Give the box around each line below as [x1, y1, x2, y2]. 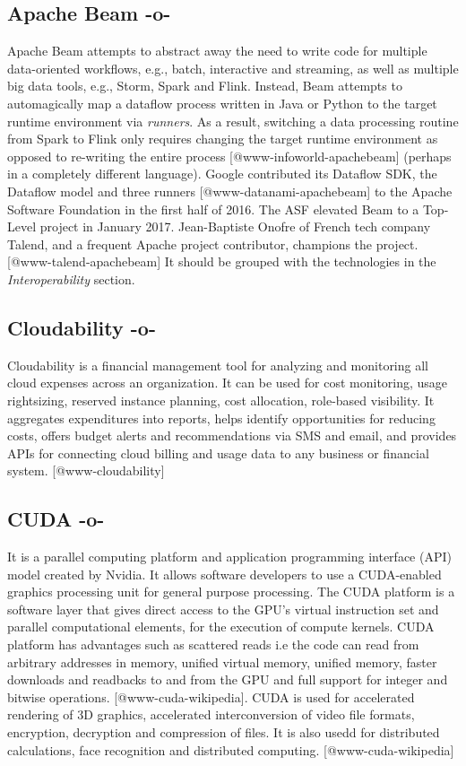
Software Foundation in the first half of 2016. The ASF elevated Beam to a [7, 199, 419, 218]
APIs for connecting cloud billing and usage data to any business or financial [7, 443, 429, 462]
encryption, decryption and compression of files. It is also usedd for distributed [7, 723, 440, 742]
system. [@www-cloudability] [7, 461, 165, 480]
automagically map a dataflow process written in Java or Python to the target [7, 93, 437, 112]
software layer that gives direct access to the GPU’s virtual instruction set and [7, 599, 439, 618]
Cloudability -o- [7, 313, 156, 341]
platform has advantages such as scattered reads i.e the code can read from [7, 635, 419, 654]
